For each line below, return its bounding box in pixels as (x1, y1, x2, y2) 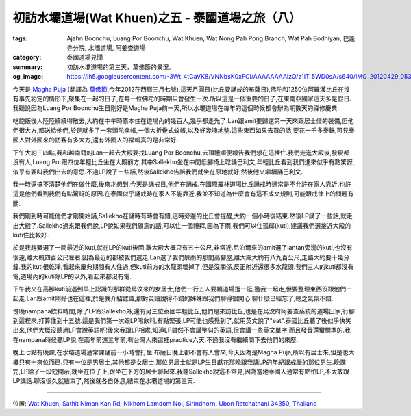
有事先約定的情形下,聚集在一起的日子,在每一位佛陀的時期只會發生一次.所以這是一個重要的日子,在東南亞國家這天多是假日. (12, 94, 352, 103)
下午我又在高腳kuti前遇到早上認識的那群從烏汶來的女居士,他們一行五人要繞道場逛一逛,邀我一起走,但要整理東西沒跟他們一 (12, 285, 353, 293)
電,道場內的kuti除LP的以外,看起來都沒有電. (12, 272, 132, 281)
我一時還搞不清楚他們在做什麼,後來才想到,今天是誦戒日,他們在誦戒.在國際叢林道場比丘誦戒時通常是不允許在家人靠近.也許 (12, 180, 352, 188)
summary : (12, 62, 43, 71)
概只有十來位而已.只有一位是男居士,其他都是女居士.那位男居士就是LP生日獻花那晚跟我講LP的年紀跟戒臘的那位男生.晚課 (12, 358, 346, 366)
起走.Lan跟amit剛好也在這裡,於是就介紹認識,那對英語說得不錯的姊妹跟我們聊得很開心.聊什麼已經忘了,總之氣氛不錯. (12, 294, 334, 302)
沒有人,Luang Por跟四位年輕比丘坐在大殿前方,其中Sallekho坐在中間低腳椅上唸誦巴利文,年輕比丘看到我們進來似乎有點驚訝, (12, 158, 355, 166)
